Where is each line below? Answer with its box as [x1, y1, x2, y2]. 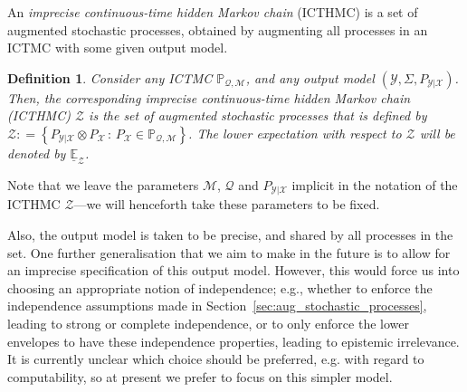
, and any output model [245, 68, 375, 87]
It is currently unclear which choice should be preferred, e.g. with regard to [7, 349, 424, 368]
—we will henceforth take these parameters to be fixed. [73, 195, 380, 214]
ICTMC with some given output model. [7, 38, 228, 57]
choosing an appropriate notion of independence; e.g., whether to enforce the [7, 278, 433, 297]
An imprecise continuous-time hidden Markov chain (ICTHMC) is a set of [7, 3, 418, 21]
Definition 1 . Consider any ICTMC [7, 68, 213, 87]
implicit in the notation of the [291, 175, 458, 194]
